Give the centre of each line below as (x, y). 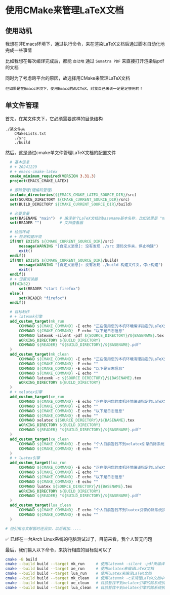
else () (17, 293)
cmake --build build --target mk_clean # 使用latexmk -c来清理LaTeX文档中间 (87, 578)
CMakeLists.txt (30, 133)
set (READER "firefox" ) (42, 298)
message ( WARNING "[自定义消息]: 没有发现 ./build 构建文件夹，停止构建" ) (91, 265)
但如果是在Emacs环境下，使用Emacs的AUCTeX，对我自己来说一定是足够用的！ (74, 89)
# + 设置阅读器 (24, 279)
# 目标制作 (20, 312)
